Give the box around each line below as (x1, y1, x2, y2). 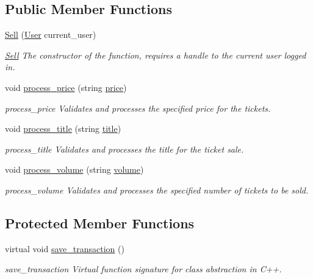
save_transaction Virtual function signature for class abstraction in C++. (5, 263, 282, 275)
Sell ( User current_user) (5, 28, 96, 41)
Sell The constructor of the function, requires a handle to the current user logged (5, 48, 306, 61)
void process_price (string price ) (5, 81, 127, 93)
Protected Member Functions (5, 213, 195, 232)
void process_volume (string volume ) (5, 163, 144, 176)
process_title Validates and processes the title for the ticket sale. (5, 142, 244, 155)
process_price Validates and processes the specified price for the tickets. (5, 101, 271, 114)
